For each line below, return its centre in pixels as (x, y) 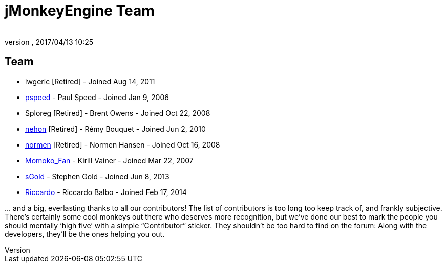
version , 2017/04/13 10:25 (49, 42)
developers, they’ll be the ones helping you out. (85, 234)
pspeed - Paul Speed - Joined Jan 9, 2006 (97, 97)
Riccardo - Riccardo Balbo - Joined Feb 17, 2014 (106, 192)
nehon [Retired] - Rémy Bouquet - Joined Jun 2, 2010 (115, 129)
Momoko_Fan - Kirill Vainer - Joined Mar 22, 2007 (109, 160)
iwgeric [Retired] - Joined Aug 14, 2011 (90, 81)
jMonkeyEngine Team (80, 11)
